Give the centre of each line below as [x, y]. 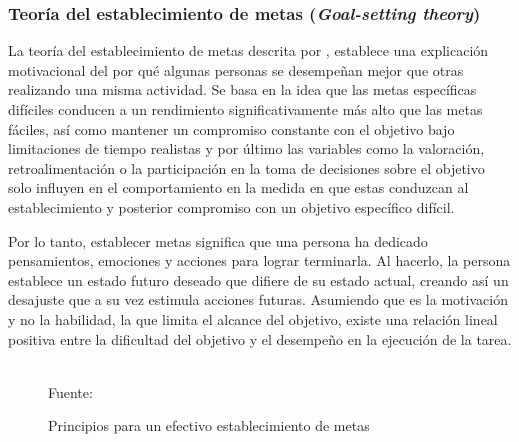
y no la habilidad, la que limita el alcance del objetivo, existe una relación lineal [253, 318]
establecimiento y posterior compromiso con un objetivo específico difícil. [231, 206]
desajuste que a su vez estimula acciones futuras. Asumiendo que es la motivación [258, 299]
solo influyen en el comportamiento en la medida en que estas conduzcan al [238, 187]
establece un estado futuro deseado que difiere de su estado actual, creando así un [258, 279]
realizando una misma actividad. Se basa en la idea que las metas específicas [242, 89]
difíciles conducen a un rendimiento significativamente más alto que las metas [245, 109]
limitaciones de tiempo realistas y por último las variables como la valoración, [246, 148]
